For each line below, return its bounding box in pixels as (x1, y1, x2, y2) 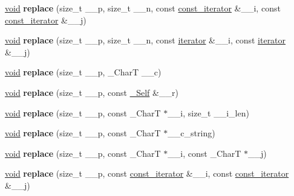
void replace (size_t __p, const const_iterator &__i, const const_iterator (5, 167, 289, 180)
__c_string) (168, 127, 215, 139)
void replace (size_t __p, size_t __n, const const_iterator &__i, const (5, 2, 281, 14)
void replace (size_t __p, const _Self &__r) (5, 86, 178, 98)
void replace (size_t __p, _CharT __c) (5, 66, 162, 78)
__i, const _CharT (168, 147, 241, 159)
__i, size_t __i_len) (168, 106, 249, 119)
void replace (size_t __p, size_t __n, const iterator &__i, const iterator (5, 34, 286, 46)
